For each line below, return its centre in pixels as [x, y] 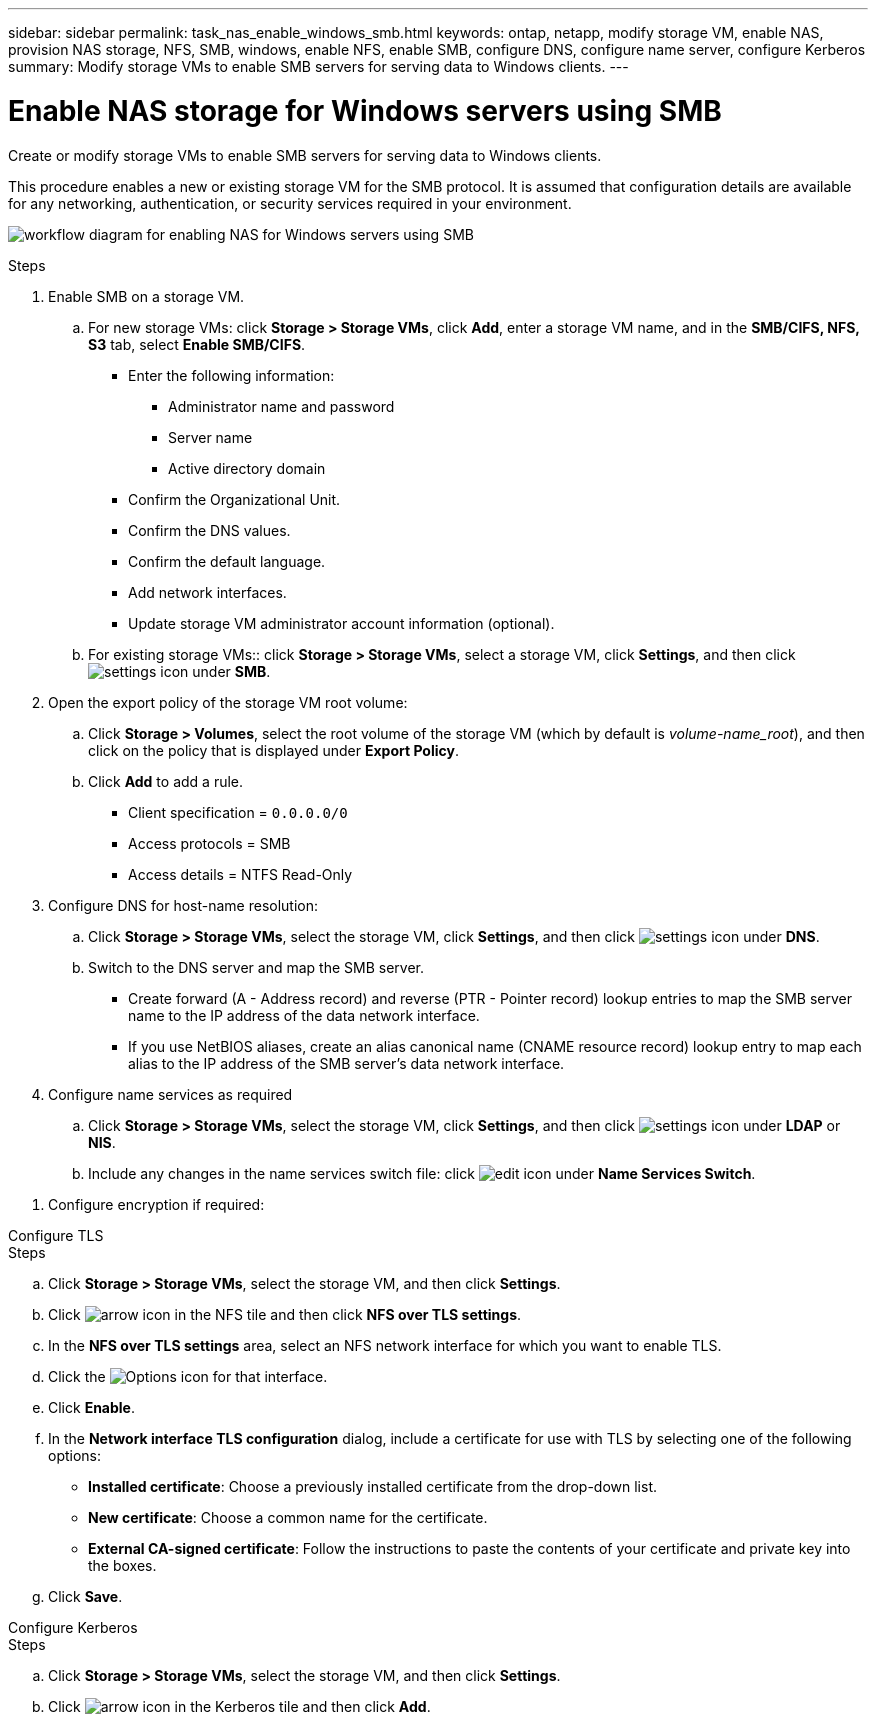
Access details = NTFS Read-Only [240, 874]
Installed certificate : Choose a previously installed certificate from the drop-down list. [373, 1486]
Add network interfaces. [207, 592]
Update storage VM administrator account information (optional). [341, 623]
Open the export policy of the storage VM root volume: [228, 702]
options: [75, 1455]
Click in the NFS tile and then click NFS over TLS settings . [285, 1314]
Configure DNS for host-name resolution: [183, 905]
